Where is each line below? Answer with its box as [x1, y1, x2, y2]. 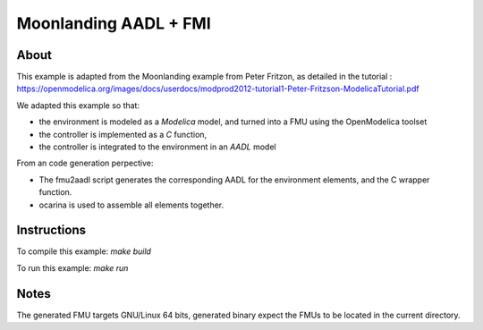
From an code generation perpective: [16, 157, 154, 169]
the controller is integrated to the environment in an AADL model [38, 141, 276, 152]
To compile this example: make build [16, 246, 152, 257]
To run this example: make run [16, 262, 129, 273]
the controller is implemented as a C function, [38, 129, 208, 140]
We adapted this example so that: [16, 99, 140, 111]
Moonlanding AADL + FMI [16, 13, 212, 33]
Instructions [16, 223, 87, 238]
